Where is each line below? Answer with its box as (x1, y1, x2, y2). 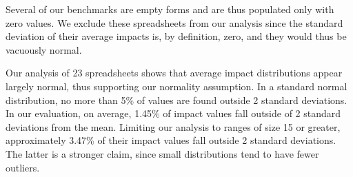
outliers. (6, 160, 40, 174)
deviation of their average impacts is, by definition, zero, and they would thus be (6, 29, 347, 43)
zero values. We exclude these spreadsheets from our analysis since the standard (6, 15, 343, 30)
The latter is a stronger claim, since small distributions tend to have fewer (6, 146, 319, 160)
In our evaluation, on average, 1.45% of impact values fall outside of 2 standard (6, 106, 341, 121)
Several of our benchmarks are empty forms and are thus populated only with (6, 2, 334, 16)
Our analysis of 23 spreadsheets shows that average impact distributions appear (6, 65, 343, 80)
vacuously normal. (6, 42, 82, 56)
